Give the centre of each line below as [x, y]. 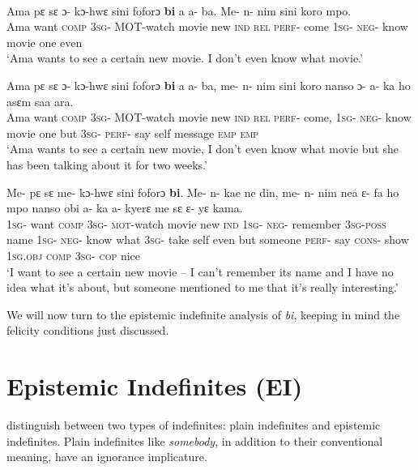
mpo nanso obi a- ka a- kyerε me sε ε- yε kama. [125, 208]
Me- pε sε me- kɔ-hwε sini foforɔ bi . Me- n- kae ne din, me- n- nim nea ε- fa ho [203, 192]
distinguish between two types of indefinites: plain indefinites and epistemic [194, 425]
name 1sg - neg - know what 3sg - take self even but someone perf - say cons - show [208, 239]
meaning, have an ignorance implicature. [107, 457]
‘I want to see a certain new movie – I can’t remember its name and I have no [200, 271]
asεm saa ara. [40, 101]
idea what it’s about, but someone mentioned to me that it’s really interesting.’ [203, 287]
